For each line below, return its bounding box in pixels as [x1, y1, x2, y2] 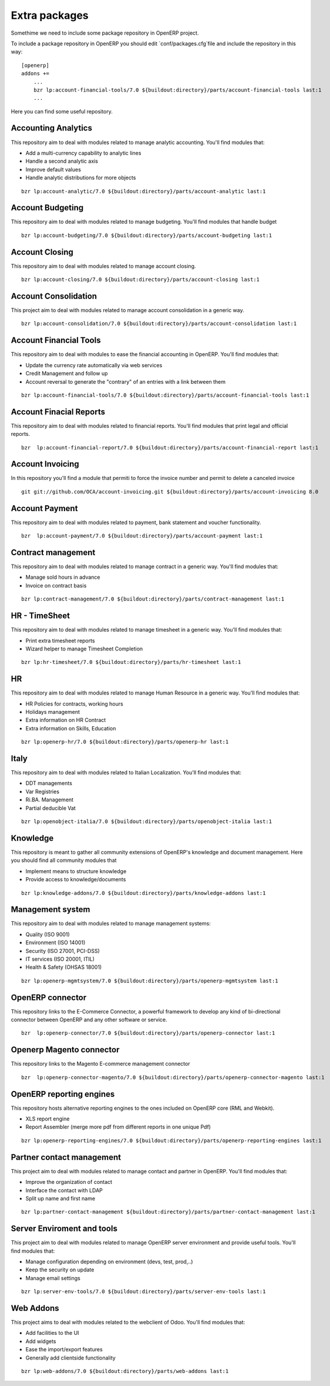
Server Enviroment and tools [11, 1224, 117, 1234]
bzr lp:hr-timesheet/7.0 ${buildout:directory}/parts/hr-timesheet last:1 [21, 659, 241, 666]
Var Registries [25, 788, 60, 795]
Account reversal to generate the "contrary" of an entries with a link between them [25, 378, 226, 385]
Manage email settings [25, 1274, 80, 1281]
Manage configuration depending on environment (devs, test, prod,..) [25, 1258, 193, 1265]
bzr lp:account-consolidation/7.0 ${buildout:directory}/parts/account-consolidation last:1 [21, 320, 297, 327]
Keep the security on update [25, 1266, 95, 1273]
